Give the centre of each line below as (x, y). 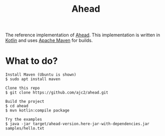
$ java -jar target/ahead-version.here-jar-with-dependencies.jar (77, 124)
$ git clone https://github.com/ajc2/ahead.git (57, 93)
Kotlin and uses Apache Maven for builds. (49, 40)
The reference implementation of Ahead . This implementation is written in (83, 35)
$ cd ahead (17, 106)
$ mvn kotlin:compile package (38, 110)
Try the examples (24, 120)
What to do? (31, 61)
